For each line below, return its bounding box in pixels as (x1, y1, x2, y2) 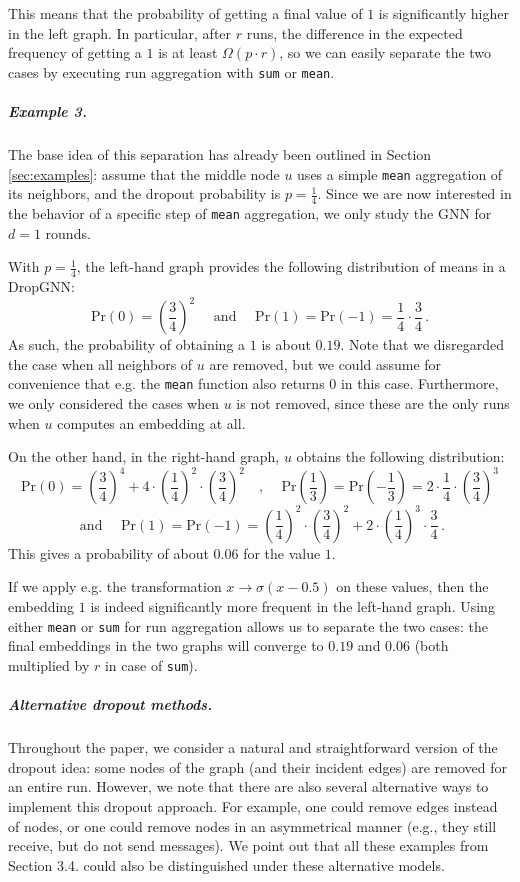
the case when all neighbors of (8, 353, 193, 374)
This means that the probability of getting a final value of (8, 3, 363, 23)
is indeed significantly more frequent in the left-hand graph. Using (90, 596, 495, 617)
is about (261, 334, 311, 355)
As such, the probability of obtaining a (8, 334, 246, 355)
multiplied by (8, 654, 90, 675)
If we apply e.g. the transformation (8, 576, 222, 597)
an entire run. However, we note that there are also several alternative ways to (8, 776, 489, 797)
